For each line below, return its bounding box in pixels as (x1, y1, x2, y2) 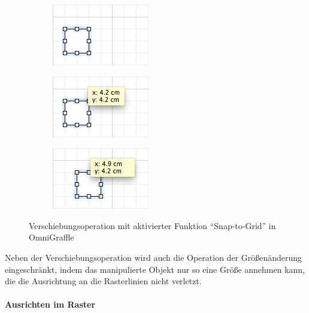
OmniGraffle (29, 231, 74, 243)
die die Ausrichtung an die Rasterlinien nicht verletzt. (5, 275, 202, 287)
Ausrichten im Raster (5, 298, 96, 311)
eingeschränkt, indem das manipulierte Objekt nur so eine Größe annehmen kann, (5, 263, 305, 275)
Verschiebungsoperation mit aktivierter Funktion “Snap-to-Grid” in (29, 219, 276, 231)
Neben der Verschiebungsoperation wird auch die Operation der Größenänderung (5, 251, 302, 263)
